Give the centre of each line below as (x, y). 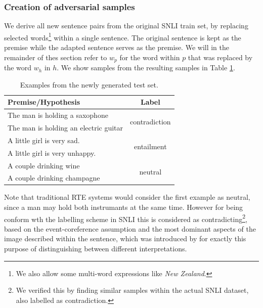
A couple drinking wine (44, 165)
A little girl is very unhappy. (52, 152)
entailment (150, 146)
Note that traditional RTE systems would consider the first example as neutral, (127, 197)
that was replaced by (220, 57)
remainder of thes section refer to (56, 57)
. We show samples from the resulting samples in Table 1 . (146, 68)
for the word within (150, 57)
